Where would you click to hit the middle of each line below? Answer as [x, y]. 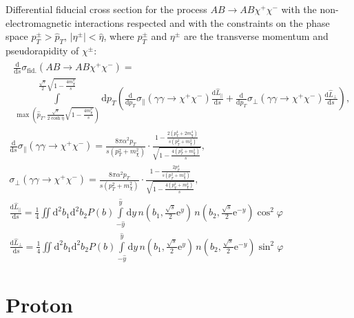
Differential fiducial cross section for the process [106, 9]
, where [119, 36]
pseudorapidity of [42, 50]
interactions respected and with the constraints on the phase [202, 22]
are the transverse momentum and [256, 36]
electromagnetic [39, 22]
